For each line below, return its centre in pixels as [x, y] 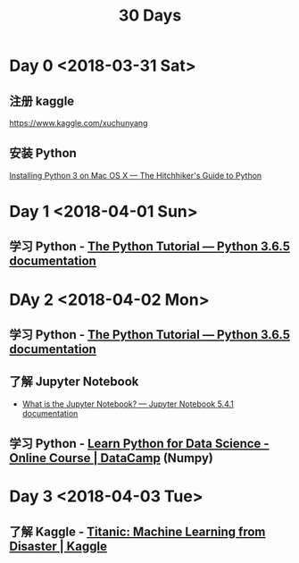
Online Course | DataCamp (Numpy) [112, 458]
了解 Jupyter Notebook [74, 382]
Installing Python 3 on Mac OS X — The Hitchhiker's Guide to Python [136, 175]
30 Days [150, 16]
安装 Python [43, 153]
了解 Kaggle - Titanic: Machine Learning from [137, 531]
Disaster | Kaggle [58, 546]
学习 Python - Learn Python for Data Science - [139, 444]
